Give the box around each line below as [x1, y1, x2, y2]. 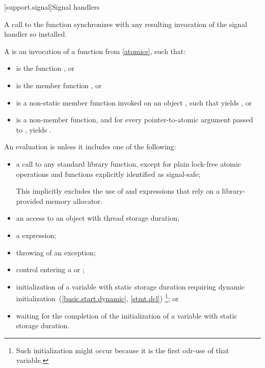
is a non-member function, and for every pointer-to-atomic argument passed [16, 114, 253, 125]
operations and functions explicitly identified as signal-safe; [16, 168, 201, 179]
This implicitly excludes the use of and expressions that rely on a [16, 186, 220, 196]
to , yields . [16, 124, 51, 135]
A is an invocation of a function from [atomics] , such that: [4, 45, 186, 56]
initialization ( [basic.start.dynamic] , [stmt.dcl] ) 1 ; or [16, 292, 179, 303]
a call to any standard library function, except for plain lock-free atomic [16, 158, 242, 169]
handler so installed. [4, 29, 67, 39]
